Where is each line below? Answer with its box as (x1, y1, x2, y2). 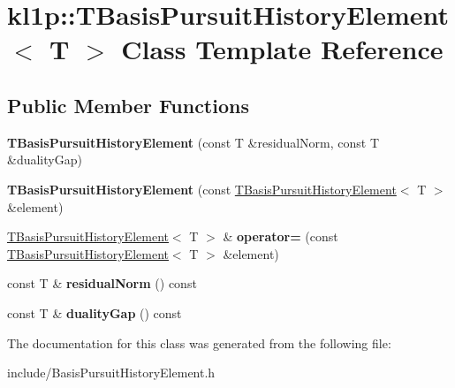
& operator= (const (223, 227, 338, 246)
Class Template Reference (121, 31, 444, 67)
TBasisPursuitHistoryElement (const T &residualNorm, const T (7, 133, 380, 151)
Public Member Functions (7, 91, 249, 118)
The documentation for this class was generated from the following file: (7, 333, 391, 352)
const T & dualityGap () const (7, 303, 182, 322)
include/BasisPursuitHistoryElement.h (7, 363, 216, 382)
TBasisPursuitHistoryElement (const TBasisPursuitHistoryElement (7, 179, 397, 198)
